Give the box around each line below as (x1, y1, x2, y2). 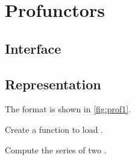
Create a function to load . (5, 123, 103, 135)
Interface (5, 39, 61, 57)
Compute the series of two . (5, 143, 107, 156)
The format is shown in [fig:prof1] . (5, 103, 131, 115)
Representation (5, 74, 101, 93)
